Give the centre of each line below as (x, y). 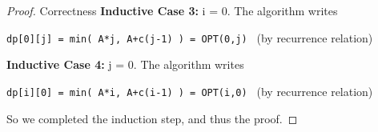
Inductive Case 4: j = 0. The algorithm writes (125, 64)
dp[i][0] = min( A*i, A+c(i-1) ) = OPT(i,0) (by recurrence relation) (190, 91)
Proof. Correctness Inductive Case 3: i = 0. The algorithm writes (172, 10)
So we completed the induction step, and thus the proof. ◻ (152, 118)
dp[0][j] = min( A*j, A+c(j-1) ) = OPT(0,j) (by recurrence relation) (190, 37)
